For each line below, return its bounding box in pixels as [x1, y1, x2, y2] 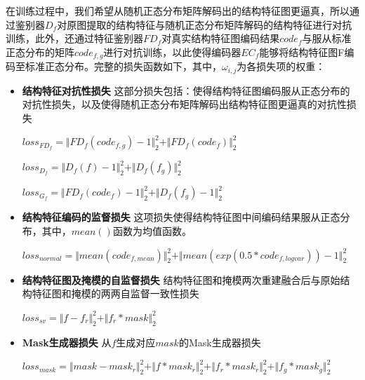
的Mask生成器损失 [178, 334, 261, 349]
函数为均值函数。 [112, 224, 192, 238]
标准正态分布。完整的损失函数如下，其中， [25, 59, 222, 74]
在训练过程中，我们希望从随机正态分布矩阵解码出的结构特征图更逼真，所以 [6, 4, 350, 18]
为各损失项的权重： [237, 59, 326, 74]
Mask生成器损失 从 [22, 334, 112, 349]
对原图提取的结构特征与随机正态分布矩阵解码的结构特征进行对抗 [57, 17, 352, 32]
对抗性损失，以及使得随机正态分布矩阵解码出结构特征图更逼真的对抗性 [22, 97, 347, 111]
